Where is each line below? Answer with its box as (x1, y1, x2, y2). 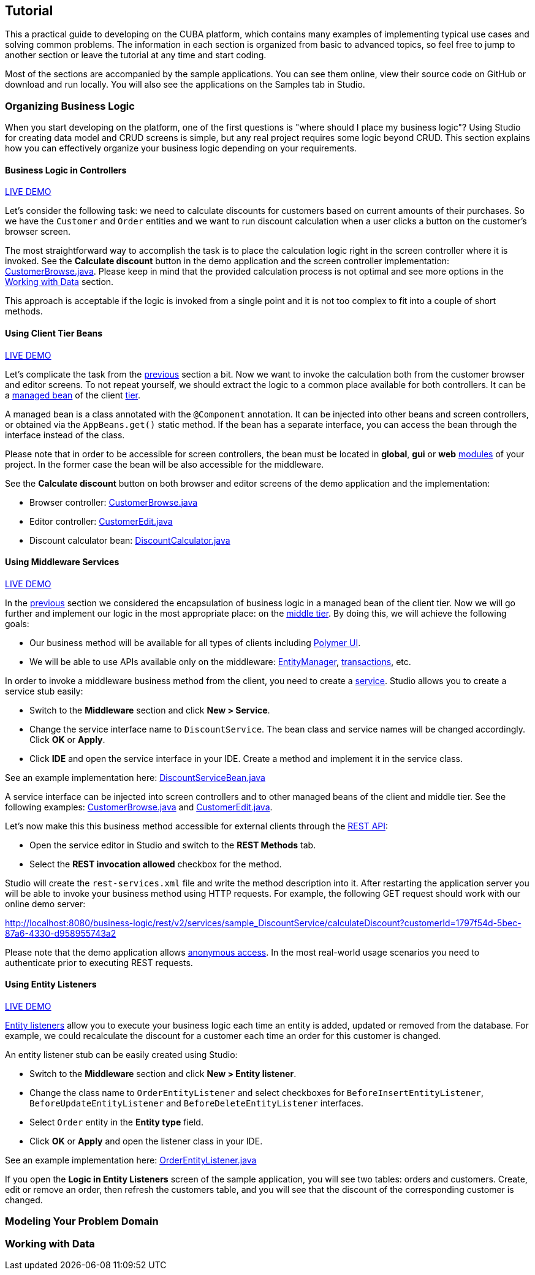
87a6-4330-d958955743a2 (5, 927, 116, 938)
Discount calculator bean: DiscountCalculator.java (29, 535, 230, 546)
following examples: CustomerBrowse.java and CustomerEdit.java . (5, 801, 273, 812)
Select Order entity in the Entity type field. (29, 1117, 203, 1128)
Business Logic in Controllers (5, 164, 127, 175)
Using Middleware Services (5, 557, 120, 568)
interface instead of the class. (5, 429, 125, 440)
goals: (5, 618, 29, 629)
